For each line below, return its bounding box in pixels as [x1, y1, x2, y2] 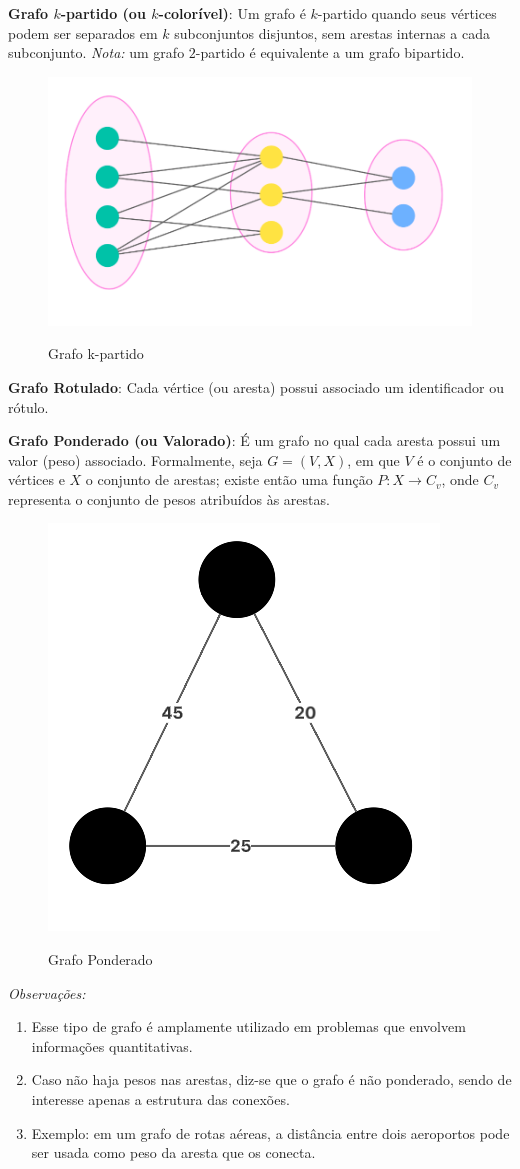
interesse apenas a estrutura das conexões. [31, 1089, 290, 1110]
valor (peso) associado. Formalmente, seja [8, 449, 263, 470]
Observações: [8, 982, 86, 1003]
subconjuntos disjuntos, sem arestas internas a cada [174, 22, 490, 43]
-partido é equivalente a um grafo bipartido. [195, 42, 465, 63]
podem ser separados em [8, 22, 158, 43]
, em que [347, 449, 400, 470]
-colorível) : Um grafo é [158, 3, 306, 23]
